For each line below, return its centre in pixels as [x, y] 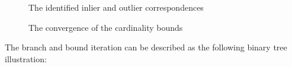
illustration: [26, 58]
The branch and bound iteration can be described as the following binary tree [146, 47]
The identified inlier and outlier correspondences [116, 7]
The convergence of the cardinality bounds [106, 27]
